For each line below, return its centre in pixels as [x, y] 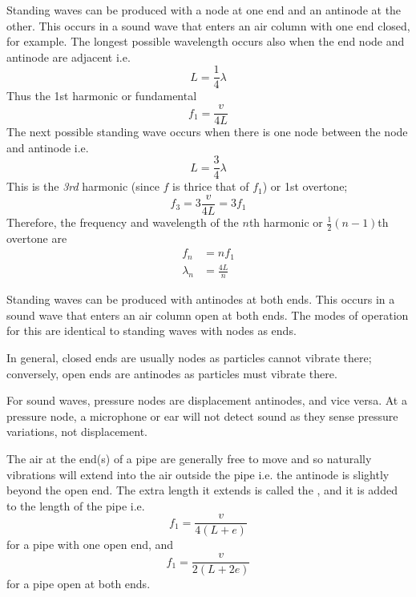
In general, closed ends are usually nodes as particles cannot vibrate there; [189, 358]
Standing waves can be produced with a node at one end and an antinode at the [204, 10]
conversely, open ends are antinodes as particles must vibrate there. [172, 373]
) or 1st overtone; [305, 186]
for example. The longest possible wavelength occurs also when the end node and [206, 41]
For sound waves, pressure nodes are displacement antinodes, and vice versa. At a [207, 400]
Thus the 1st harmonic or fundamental [102, 96]
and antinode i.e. [48, 147]
